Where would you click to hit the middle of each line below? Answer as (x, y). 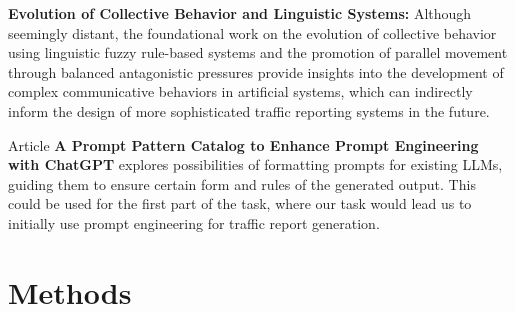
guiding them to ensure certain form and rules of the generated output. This (242, 183)
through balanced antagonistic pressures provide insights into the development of (256, 71)
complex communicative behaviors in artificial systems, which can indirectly (240, 91)
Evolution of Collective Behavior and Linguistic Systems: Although (240, 13)
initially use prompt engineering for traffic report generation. (194, 222)
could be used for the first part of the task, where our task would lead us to (240, 203)
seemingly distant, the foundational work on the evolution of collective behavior (252, 32)
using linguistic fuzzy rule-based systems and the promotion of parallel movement (258, 52)
